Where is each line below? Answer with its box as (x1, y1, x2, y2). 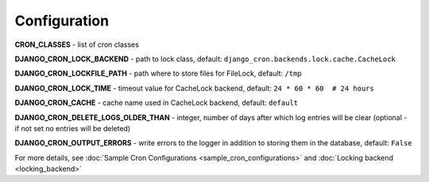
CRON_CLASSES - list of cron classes (14, 40, 139, 49)
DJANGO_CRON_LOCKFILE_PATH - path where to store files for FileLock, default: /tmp (14, 68, 302, 79)
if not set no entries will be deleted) (14, 123, 131, 133)
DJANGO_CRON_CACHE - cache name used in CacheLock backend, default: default (14, 98, 299, 107)
